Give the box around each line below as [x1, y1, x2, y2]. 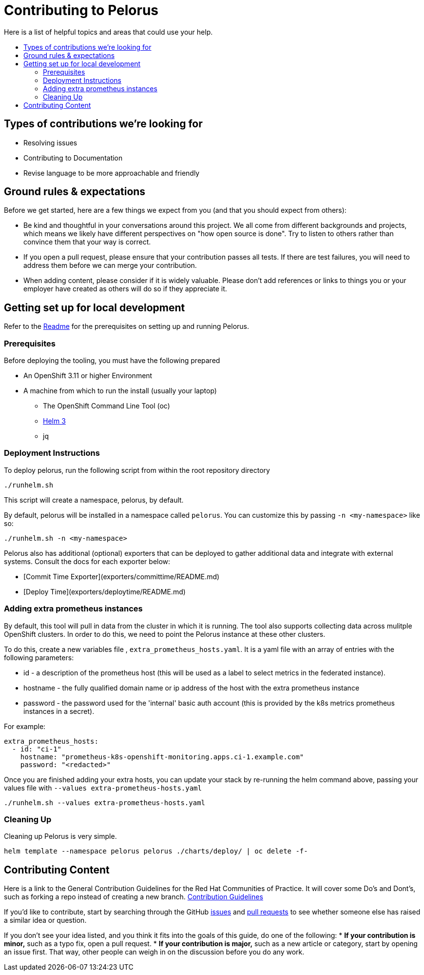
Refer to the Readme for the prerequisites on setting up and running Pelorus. [4, 322, 250, 331]
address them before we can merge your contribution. [23, 261, 197, 270]
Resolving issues [23, 138, 77, 147]
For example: [4, 722, 46, 731]
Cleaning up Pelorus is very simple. [4, 832, 117, 841]
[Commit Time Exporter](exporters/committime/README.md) [23, 572, 220, 581]
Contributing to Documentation [23, 153, 123, 162]
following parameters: [4, 653, 74, 662]
